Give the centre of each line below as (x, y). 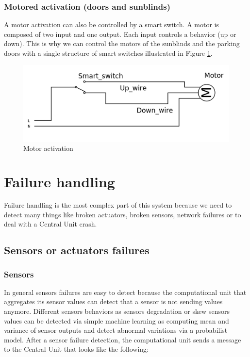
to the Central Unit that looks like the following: (76, 349)
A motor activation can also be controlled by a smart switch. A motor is (111, 24)
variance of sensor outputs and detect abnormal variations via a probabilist (116, 330)
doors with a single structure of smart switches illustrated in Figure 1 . (108, 53)
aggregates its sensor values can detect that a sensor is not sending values (113, 301)
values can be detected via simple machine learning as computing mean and (117, 320)
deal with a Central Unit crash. (50, 224)
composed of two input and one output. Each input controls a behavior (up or (120, 34)
